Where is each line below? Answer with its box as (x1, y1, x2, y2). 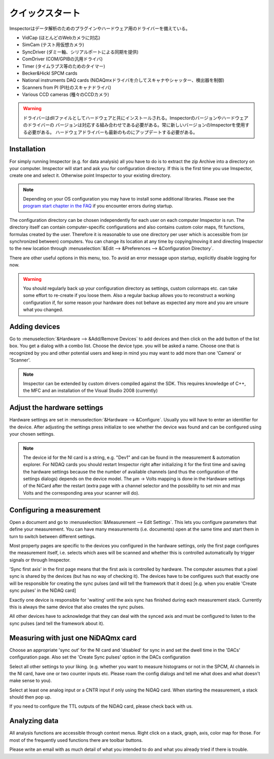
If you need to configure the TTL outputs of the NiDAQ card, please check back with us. (9, 703, 193, 709)
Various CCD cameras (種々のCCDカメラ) (22, 91, 109, 97)
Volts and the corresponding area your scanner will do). (23, 490, 140, 496)
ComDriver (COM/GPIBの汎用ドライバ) (22, 56, 103, 62)
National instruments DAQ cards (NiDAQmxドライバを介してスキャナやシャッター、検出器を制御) (22, 77, 224, 83)
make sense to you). (9, 678, 52, 684)
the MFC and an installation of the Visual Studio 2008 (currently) (23, 387, 158, 393)
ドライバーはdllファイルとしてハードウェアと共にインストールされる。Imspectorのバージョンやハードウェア (23, 115, 249, 121)
